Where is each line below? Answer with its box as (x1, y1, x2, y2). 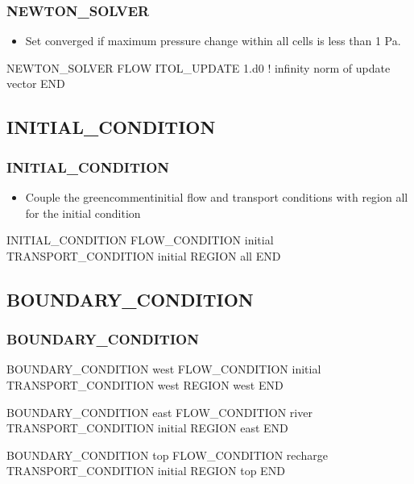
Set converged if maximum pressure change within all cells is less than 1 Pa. (25, 32, 401, 49)
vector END (6, 75, 65, 92)
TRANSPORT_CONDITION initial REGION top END (6, 462, 285, 479)
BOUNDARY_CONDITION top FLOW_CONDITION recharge (6, 446, 328, 463)
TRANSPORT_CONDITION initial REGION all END (6, 247, 281, 264)
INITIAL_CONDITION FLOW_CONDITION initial (6, 232, 274, 248)
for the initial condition (25, 204, 141, 221)
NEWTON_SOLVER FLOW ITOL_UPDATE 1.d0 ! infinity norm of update (6, 59, 391, 76)
